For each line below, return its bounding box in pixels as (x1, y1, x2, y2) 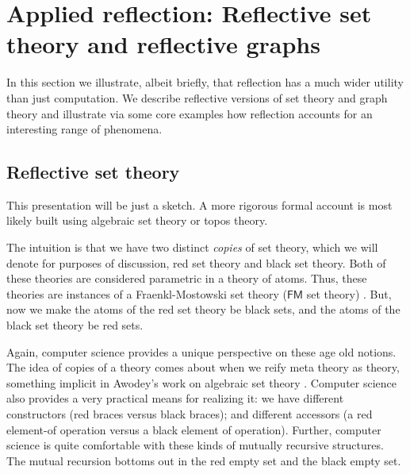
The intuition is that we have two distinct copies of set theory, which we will (6, 239, 378, 256)
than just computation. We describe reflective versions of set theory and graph (6, 89, 388, 106)
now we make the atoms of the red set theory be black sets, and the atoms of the (6, 301, 400, 318)
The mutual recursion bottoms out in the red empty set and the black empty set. (6, 452, 401, 468)
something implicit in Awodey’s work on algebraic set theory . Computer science (6, 374, 397, 391)
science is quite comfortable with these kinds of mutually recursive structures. (6, 437, 384, 453)
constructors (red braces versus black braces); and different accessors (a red (6, 406, 373, 422)
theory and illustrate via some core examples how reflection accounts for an (6, 105, 373, 121)
